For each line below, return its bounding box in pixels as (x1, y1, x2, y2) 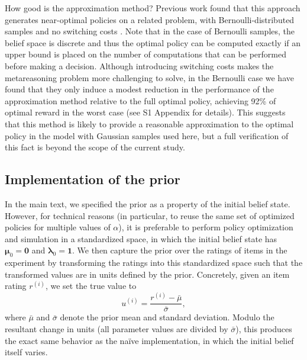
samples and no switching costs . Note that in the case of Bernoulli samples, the (5, 25, 295, 37)
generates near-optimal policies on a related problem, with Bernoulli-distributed (5, 13, 295, 25)
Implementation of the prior (5, 170, 180, 188)
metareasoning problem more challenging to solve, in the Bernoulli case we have (5, 71, 294, 83)
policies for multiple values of (5, 221, 111, 233)
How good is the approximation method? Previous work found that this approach (5, 2, 300, 14)
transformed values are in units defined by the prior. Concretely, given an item (5, 268, 290, 280)
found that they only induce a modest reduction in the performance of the (5, 83, 274, 95)
